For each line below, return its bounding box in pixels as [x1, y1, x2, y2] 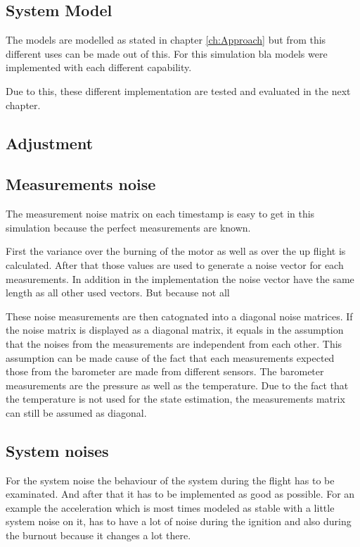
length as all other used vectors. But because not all [6, 285, 230, 300]
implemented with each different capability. [6, 60, 192, 75]
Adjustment [6, 132, 94, 153]
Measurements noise [6, 173, 156, 195]
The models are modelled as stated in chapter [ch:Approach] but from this [6, 32, 326, 47]
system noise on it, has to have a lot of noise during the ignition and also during [6, 514, 352, 529]
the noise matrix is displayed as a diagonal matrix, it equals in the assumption [6, 322, 344, 337]
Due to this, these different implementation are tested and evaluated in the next [6, 83, 351, 98]
